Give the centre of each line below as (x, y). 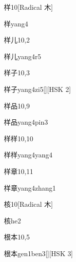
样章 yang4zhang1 (30, 187)
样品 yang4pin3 (26, 122)
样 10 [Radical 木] (28, 7)
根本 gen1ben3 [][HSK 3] (38, 253)
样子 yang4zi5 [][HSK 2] (38, 89)
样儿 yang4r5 (23, 56)
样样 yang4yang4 (28, 155)
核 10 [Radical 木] (28, 204)
